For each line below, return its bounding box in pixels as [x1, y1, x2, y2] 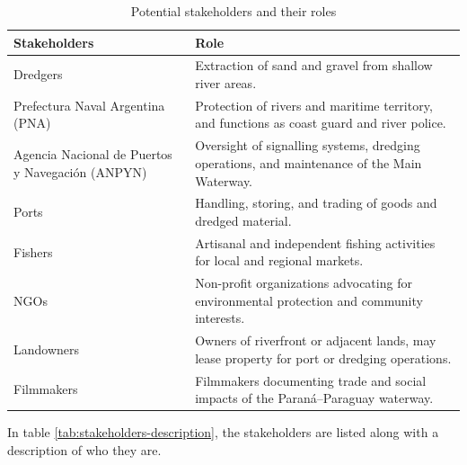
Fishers [13, 242, 53, 261]
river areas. [195, 74, 257, 93]
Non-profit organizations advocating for [195, 273, 412, 292]
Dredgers [13, 65, 63, 84]
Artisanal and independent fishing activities [195, 233, 436, 252]
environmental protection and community [195, 291, 423, 309]
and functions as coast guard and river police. [195, 113, 446, 132]
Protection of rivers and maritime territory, [195, 95, 433, 114]
